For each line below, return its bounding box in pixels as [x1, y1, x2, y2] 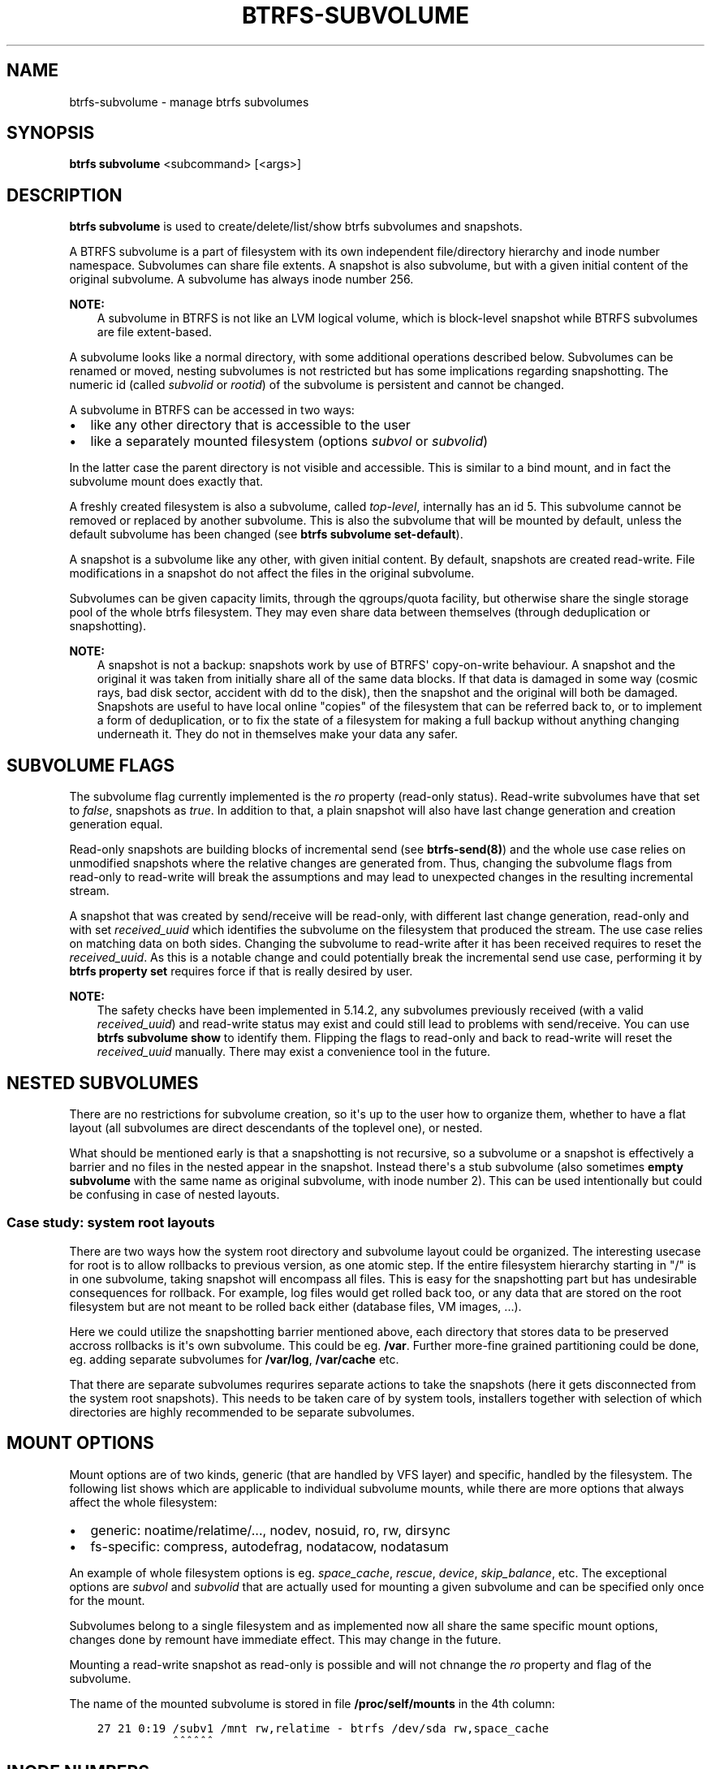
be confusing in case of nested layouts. [69, 1187, 280, 1201]
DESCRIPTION [6, 184, 123, 205]
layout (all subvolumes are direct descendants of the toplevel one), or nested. [69, 1120, 483, 1135]
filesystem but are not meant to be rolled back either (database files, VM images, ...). [69, 1299, 522, 1313]
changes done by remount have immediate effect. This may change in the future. [69, 1632, 502, 1646]
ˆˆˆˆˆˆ [172, 1734, 214, 1748]
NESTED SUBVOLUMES [6, 1072, 199, 1093]
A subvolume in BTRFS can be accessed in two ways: [69, 403, 355, 417]
